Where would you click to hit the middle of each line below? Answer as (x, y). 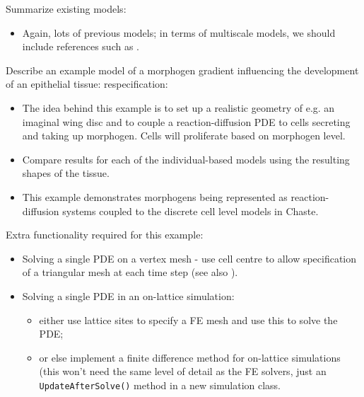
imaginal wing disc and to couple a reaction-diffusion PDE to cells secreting (186, 121)
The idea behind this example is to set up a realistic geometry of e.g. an (178, 107)
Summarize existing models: (66, 8)
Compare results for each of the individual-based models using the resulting (186, 159)
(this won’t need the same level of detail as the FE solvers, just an (183, 371)
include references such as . (81, 46)
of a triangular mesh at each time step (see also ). (130, 272)
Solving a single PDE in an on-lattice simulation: (128, 295)
